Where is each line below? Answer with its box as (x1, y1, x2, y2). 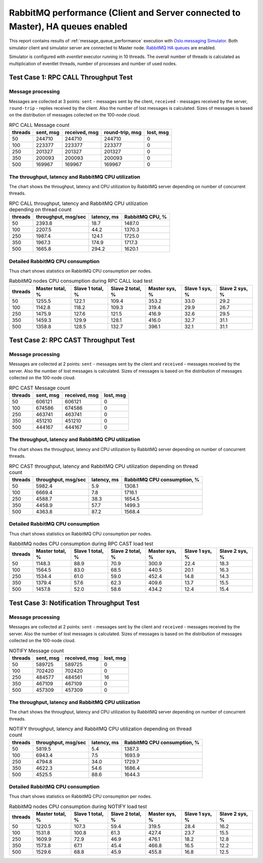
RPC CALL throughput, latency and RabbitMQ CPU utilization (9, 200, 148, 207)
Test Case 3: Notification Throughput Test (9, 599, 140, 607)
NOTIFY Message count (9, 647, 64, 654)
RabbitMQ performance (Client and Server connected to (9, 7, 241, 18)
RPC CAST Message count (9, 384, 71, 391)
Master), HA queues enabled (9, 21, 128, 32)
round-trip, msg (104, 129, 142, 136)
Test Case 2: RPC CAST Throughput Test (9, 336, 135, 344)
